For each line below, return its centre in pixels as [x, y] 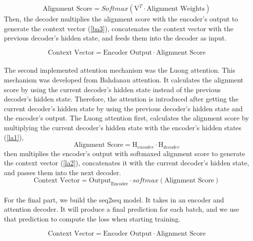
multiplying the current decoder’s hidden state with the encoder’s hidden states [123, 127]
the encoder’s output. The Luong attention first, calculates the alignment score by [126, 118]
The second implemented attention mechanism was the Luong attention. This [120, 70]
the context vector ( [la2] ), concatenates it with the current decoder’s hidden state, [126, 163]
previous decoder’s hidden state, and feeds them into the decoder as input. [115, 38]
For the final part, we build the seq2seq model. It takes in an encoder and [114, 199]
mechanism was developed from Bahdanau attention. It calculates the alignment [124, 79]
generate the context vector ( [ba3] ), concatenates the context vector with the [119, 28]
